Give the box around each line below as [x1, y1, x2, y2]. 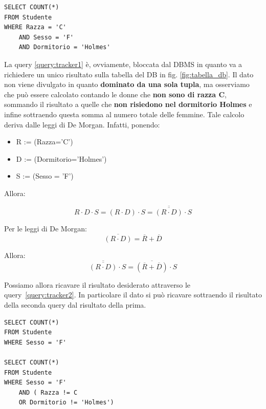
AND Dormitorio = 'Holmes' [18, 44, 110, 51]
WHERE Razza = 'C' [4, 24, 66, 31]
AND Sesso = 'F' [18, 33, 74, 41]
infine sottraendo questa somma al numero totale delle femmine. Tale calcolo [4, 109, 245, 119]
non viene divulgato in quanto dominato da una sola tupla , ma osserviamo [4, 79, 250, 90]
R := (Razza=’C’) [16, 136, 73, 147]
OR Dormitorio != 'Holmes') [18, 399, 114, 406]
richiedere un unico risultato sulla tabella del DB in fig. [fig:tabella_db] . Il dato [4, 69, 254, 79]
